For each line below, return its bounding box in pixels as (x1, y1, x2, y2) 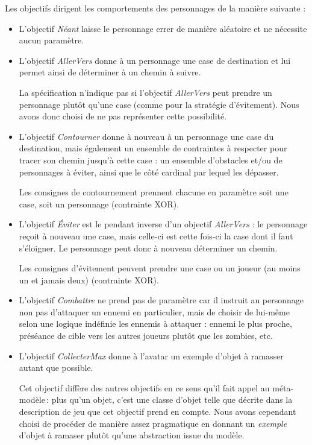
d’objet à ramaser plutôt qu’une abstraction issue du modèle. (19, 429, 245, 441)
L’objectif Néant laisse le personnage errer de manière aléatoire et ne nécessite (19, 22, 307, 34)
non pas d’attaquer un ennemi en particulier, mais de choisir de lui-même (19, 305, 290, 318)
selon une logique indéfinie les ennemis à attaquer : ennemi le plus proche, (19, 317, 292, 330)
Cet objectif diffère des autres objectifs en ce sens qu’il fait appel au (19, 381, 270, 394)
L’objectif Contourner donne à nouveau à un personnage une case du (19, 130, 274, 142)
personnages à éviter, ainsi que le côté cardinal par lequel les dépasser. (19, 165, 279, 178)
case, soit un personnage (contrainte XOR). (19, 197, 179, 210)
